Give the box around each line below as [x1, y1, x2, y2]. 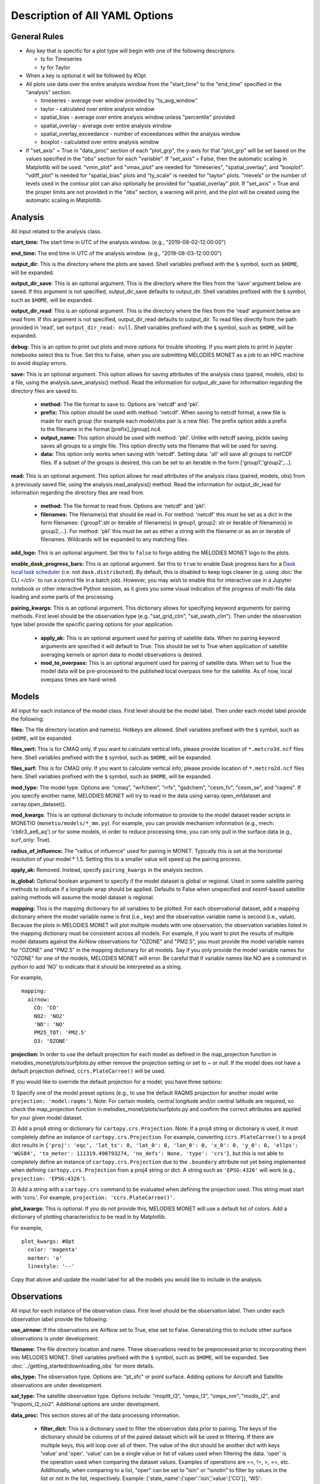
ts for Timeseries [40, 55, 82, 62]
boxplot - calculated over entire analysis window [40, 138, 159, 145]
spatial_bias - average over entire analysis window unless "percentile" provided [40, 113, 235, 121]
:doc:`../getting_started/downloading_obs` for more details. [11, 1362, 155, 1369]
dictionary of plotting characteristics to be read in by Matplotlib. [11, 1213, 167, 1220]
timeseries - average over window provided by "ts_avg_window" [40, 97, 198, 104]
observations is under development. [11, 1334, 99, 1342]
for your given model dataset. [11, 1114, 83, 1121]
